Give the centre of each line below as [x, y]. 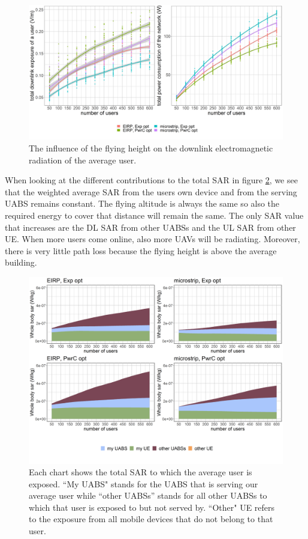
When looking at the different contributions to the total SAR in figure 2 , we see [151, 180]
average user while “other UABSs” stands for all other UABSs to [148, 495]
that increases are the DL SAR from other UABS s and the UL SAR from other [150, 227]
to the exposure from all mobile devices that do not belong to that [151, 519]
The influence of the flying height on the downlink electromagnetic [151, 148]
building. [21, 262]
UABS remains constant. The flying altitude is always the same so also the [142, 203]
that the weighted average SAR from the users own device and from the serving [151, 191]
